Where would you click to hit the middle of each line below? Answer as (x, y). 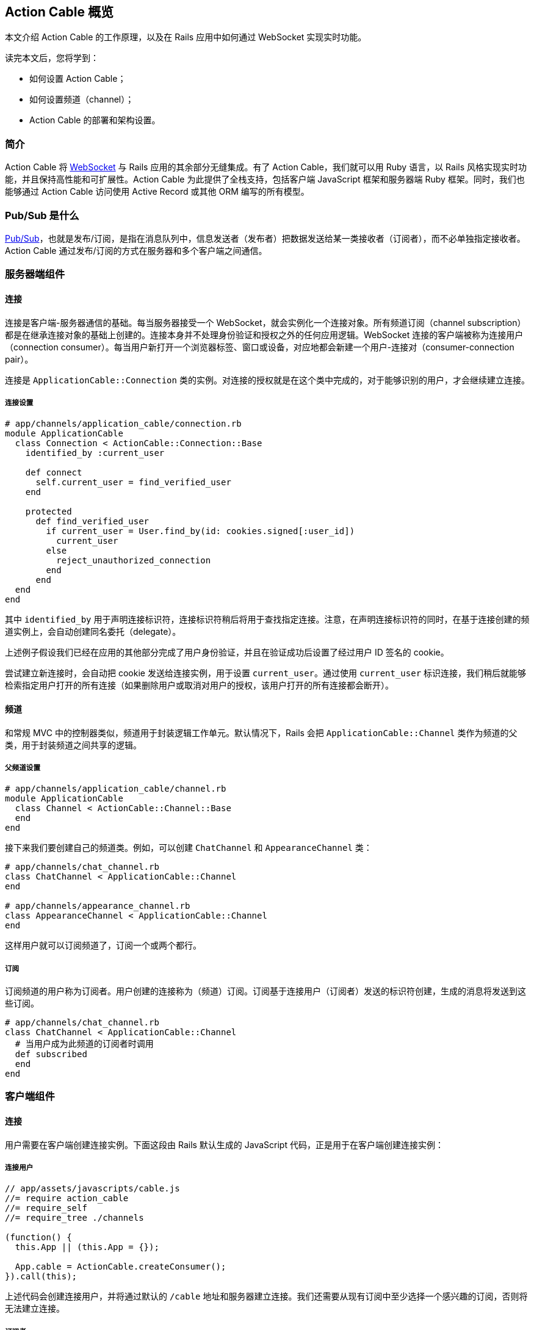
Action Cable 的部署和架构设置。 (95, 120)
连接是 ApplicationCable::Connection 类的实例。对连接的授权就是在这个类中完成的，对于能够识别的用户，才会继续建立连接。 (267, 380)
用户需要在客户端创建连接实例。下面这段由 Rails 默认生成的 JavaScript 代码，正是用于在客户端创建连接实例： (224, 1144)
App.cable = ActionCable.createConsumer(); (121, 1267)
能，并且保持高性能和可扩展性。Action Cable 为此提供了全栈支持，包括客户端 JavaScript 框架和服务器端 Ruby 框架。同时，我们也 (265, 179)
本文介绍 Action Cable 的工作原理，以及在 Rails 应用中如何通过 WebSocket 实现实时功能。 (186, 37)
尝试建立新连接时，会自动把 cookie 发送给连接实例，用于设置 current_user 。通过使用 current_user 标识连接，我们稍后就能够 (266, 673)
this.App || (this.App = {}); (87, 1247)
